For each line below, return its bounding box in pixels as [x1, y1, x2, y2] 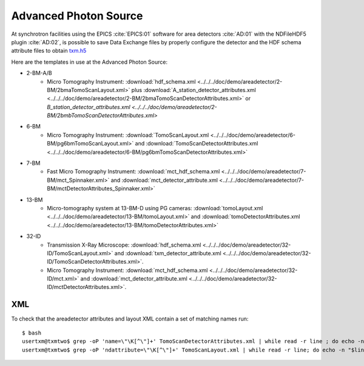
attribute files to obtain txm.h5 [11, 47, 87, 55]
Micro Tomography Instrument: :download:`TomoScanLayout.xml [47, 131, 209, 139]
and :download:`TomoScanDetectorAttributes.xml [135, 140, 258, 147]
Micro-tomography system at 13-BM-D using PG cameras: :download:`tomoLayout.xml [47, 204, 263, 211]
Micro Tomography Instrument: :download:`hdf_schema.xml [47, 78, 197, 85]
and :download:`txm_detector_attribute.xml [114, 249, 221, 257]
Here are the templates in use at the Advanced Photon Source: [11, 58, 168, 65]
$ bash [22, 329, 42, 336]
